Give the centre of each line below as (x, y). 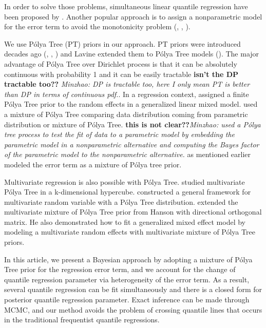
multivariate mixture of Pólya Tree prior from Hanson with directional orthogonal (133, 212)
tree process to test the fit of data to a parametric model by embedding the (120, 134)
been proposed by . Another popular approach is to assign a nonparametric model (133, 16)
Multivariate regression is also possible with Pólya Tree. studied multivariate (125, 181)
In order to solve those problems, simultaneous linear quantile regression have (126, 6)
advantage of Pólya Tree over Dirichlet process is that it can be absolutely (121, 63)
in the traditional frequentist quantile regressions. (82, 320)
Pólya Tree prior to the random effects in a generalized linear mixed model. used (131, 104)
